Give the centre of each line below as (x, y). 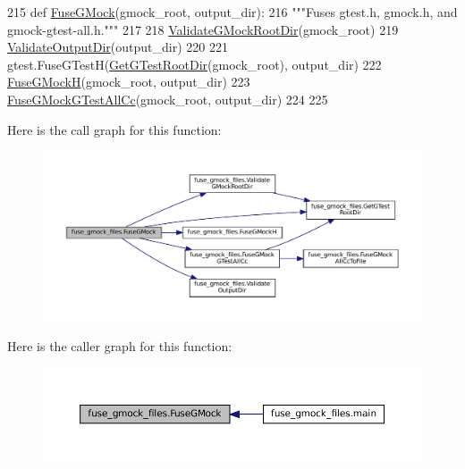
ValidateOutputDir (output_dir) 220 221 (118, 47)
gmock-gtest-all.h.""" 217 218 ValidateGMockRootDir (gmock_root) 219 (203, 29)
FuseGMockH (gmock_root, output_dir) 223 (129, 82)
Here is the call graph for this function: (114, 129)
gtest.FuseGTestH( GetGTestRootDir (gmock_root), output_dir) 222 (194, 64)
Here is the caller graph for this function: (120, 345)
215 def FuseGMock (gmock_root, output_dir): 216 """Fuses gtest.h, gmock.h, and (232, 12)
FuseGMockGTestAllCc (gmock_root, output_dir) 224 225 (168, 99)
